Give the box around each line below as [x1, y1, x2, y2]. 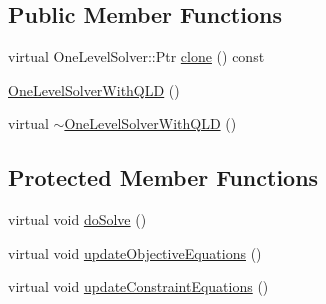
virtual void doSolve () [8, 209, 147, 230]
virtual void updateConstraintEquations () [8, 276, 269, 297]
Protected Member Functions [8, 162, 319, 193]
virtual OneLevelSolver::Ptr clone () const [8, 46, 265, 67]
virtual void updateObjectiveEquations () [8, 242, 262, 263]
